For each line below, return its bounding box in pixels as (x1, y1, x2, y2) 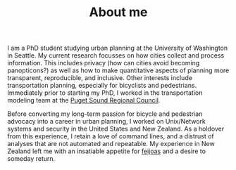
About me (89, 4, 148, 20)
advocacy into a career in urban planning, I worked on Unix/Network (7, 117, 206, 126)
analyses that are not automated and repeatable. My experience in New (7, 140, 215, 148)
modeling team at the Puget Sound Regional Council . (7, 96, 161, 105)
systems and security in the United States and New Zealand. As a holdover (7, 124, 225, 133)
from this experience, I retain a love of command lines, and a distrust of (7, 132, 215, 140)
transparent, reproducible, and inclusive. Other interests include (7, 74, 192, 82)
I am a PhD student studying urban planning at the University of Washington (7, 44, 228, 53)
